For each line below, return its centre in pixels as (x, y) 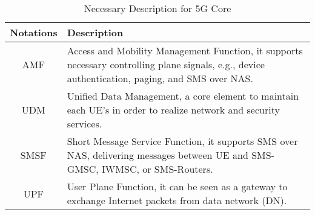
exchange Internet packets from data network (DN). (177, 200)
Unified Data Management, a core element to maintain (183, 96)
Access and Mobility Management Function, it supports (185, 50)
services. (85, 124)
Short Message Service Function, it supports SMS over (182, 141)
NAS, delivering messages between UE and (157, 155)
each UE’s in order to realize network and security (173, 110)
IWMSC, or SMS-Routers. (157, 169)
